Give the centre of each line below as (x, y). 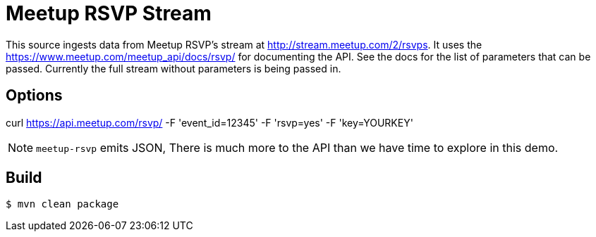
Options (34, 96)
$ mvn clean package (62, 204)
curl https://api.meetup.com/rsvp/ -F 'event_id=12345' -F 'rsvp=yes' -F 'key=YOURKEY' (209, 122)
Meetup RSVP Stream (109, 13)
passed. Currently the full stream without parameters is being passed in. (174, 68)
